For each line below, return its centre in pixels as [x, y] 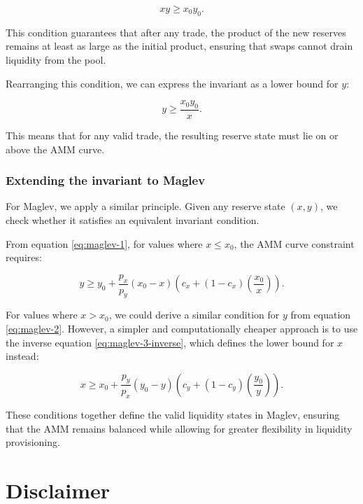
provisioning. [33, 442]
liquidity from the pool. [56, 59]
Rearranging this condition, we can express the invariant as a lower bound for [172, 83]
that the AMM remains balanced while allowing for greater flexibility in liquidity [179, 428]
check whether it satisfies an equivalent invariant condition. [133, 220]
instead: [22, 356]
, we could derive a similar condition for [194, 315]
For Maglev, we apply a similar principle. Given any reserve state [145, 206]
